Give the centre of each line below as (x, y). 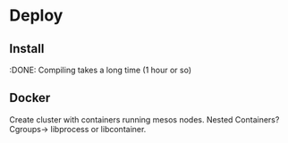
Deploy (36, 16)
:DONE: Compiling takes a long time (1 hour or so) (101, 70)
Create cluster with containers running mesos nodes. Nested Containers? (144, 119)
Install (27, 49)
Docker (30, 98)
